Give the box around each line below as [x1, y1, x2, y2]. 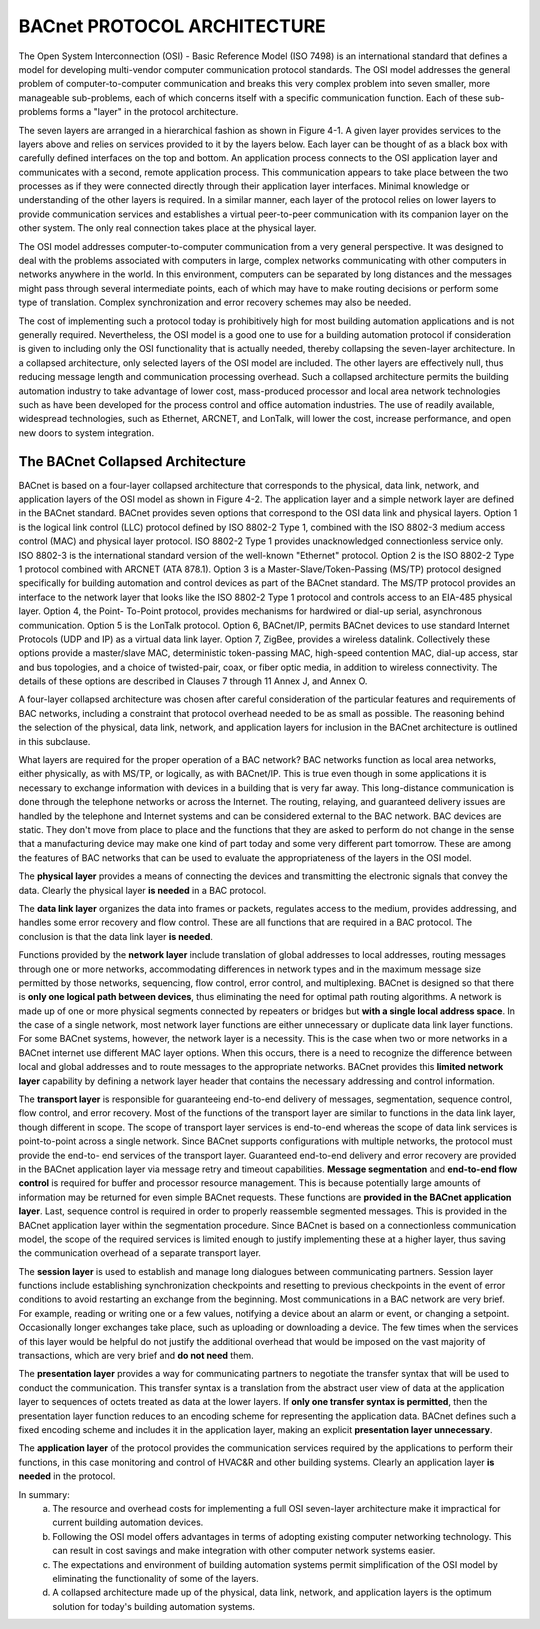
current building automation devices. [52, 1516, 204, 1529]
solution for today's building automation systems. [52, 1600, 255, 1612]
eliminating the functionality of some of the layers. [52, 1572, 259, 1584]
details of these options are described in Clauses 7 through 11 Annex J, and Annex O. [18, 675, 368, 687]
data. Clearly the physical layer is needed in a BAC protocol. [18, 884, 267, 896]
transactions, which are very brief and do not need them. [18, 1350, 254, 1362]
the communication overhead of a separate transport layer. [18, 1247, 262, 1259]
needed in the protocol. [18, 1470, 116, 1482]
